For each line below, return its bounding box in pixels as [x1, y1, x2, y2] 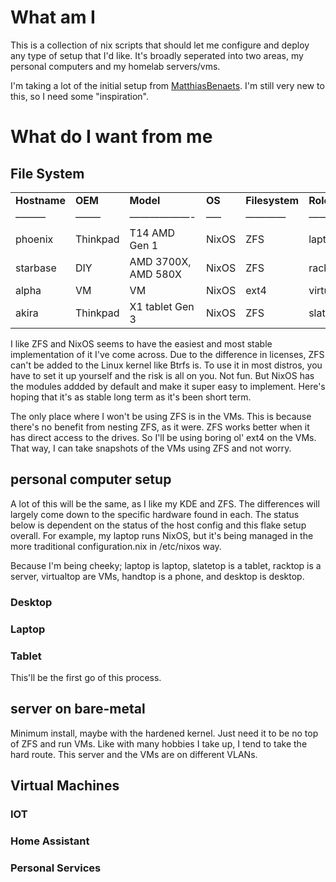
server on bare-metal [10, 701, 146, 718]
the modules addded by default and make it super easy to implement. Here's [10, 380, 326, 392]
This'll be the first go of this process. [10, 671, 162, 683]
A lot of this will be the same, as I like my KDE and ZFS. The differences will [10, 497, 320, 510]
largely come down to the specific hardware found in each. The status [10, 508, 300, 520]
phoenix [15, 232, 54, 246]
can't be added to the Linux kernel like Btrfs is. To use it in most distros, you [10, 359, 323, 371]
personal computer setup [10, 471, 172, 488]
